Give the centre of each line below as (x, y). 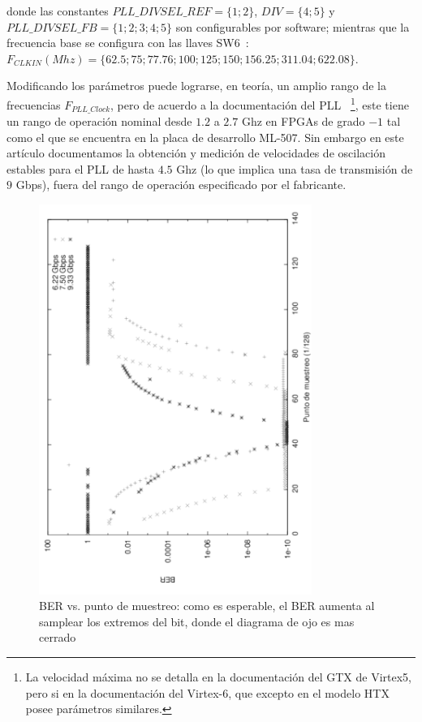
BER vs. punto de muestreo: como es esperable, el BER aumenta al (207, 606)
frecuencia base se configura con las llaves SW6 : (128, 43)
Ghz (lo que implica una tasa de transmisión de (295, 168)
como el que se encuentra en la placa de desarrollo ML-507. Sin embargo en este (205, 137)
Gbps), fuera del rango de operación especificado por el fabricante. (181, 185)
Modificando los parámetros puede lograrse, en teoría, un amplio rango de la (196, 86)
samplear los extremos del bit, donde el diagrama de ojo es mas (197, 621)
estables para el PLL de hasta (81, 168)
